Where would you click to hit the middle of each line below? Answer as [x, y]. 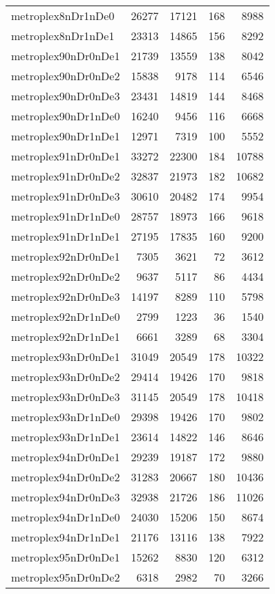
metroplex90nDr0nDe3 [66, 96]
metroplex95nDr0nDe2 [66, 577]
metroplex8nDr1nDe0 [63, 16]
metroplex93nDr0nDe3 [66, 397]
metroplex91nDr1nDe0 [66, 216]
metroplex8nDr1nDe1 [63, 36]
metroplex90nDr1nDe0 [66, 116]
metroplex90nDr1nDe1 [66, 136]
